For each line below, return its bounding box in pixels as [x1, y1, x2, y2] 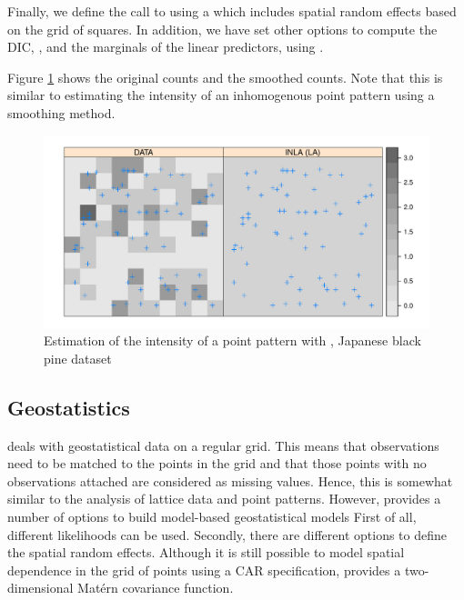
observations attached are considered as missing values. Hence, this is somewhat [7, 471, 453, 490]
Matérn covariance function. [77, 578, 234, 597]
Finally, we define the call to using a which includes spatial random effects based [7, 2, 457, 20]
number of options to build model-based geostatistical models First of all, [7, 506, 417, 525]
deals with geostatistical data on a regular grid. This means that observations [7, 435, 439, 455]
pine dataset [44, 348, 112, 367]
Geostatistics [7, 393, 130, 421]
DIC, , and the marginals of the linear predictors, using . [7, 37, 324, 56]
